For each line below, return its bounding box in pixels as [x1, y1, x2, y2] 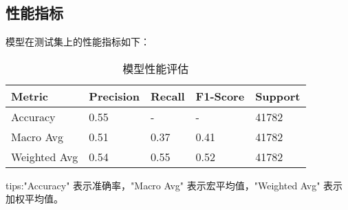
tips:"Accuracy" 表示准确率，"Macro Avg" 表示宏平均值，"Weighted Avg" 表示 [6, 178, 343, 192]
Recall [151, 87, 185, 104]
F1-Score [195, 87, 245, 104]
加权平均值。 [6, 191, 63, 206]
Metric [11, 87, 48, 104]
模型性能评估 [122, 60, 189, 76]
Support [255, 87, 301, 104]
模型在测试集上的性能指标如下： [6, 34, 150, 49]
